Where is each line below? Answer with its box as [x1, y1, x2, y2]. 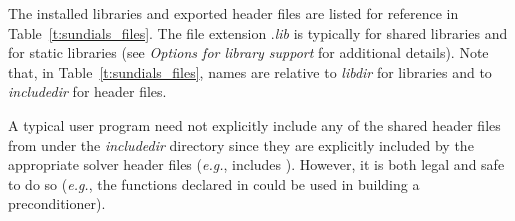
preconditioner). [8, 193, 106, 214]
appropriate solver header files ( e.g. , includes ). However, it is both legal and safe [8, 154, 505, 175]
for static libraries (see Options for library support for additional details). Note [8, 42, 489, 63]
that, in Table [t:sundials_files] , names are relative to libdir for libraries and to [8, 61, 492, 82]
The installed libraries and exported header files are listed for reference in [8, 3, 459, 23]
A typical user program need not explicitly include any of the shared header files [8, 114, 501, 135]
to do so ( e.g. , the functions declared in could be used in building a [8, 173, 420, 194]
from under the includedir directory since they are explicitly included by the [8, 134, 474, 155]
